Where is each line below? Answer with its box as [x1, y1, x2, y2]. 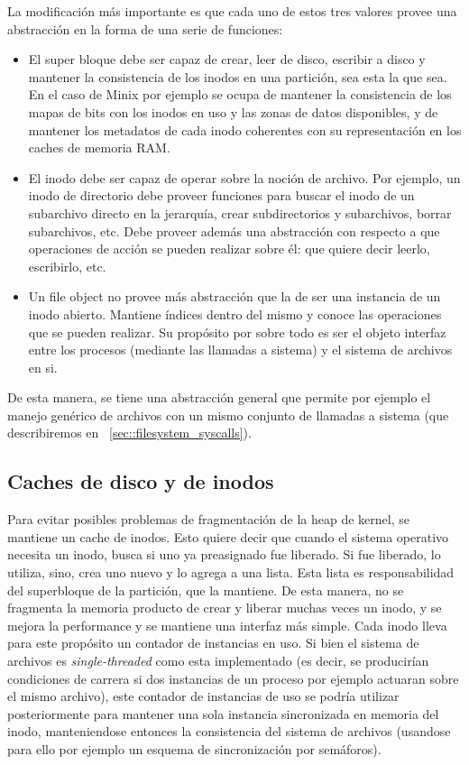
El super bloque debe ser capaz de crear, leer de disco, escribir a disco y [28, 50, 426, 69]
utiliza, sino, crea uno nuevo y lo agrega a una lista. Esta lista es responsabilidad [7, 563, 455, 582]
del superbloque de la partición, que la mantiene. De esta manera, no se [7, 580, 404, 599]
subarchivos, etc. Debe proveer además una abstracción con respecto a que [28, 221, 440, 240]
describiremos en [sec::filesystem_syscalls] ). [7, 423, 252, 442]
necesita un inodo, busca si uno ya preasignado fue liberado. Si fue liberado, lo [7, 545, 441, 564]
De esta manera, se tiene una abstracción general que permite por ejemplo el [7, 388, 431, 407]
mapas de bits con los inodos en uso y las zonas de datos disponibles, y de [28, 102, 438, 121]
